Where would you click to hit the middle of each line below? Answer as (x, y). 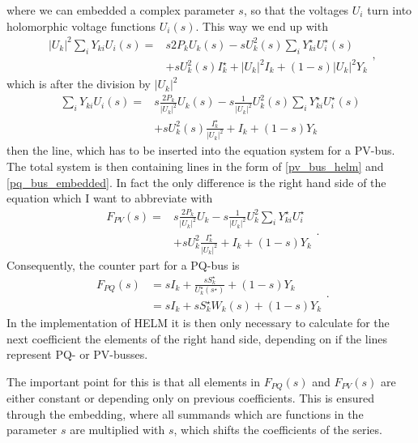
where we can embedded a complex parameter (121, 10)
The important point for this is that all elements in (133, 381)
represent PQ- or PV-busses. (77, 354)
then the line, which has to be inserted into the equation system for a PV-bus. (201, 150)
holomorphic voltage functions (81, 26)
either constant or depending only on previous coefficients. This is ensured (191, 398)
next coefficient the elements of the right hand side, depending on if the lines (197, 338)
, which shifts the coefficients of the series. (278, 430)
